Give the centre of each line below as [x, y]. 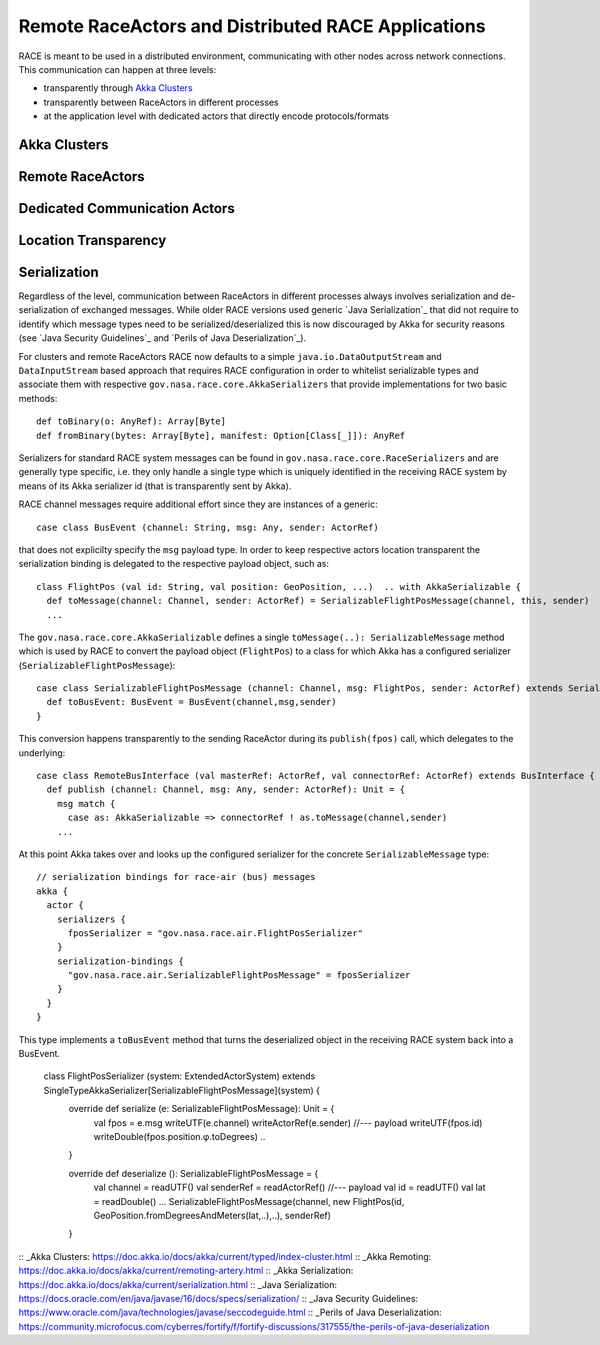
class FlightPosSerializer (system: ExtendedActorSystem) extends [179, 1076]
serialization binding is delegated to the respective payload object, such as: [174, 564]
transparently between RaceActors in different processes [161, 102]
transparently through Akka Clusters [118, 88]
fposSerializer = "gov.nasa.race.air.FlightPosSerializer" [215, 933]
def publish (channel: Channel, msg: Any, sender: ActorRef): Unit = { [226, 789]
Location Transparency [92, 240]
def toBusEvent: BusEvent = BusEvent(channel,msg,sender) [191, 702]
